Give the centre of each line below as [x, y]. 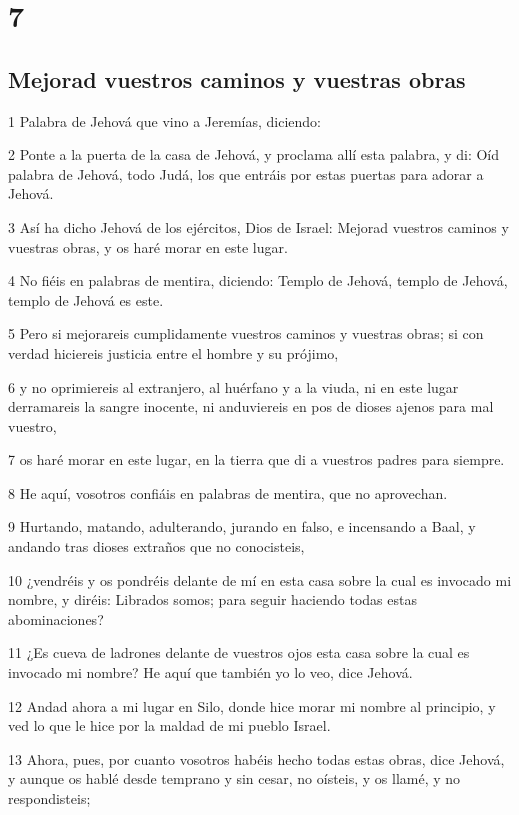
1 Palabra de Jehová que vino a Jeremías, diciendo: [165, 120]
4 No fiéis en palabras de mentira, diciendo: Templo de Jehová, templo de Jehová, [258, 280]
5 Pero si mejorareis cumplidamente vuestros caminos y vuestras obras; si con [246, 333]
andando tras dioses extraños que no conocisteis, [156, 546]
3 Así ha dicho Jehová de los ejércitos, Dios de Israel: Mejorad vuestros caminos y [258, 226]
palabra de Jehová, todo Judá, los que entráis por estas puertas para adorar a [246, 173]
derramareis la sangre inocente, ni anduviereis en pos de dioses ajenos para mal [251, 406]
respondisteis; [49, 798]
